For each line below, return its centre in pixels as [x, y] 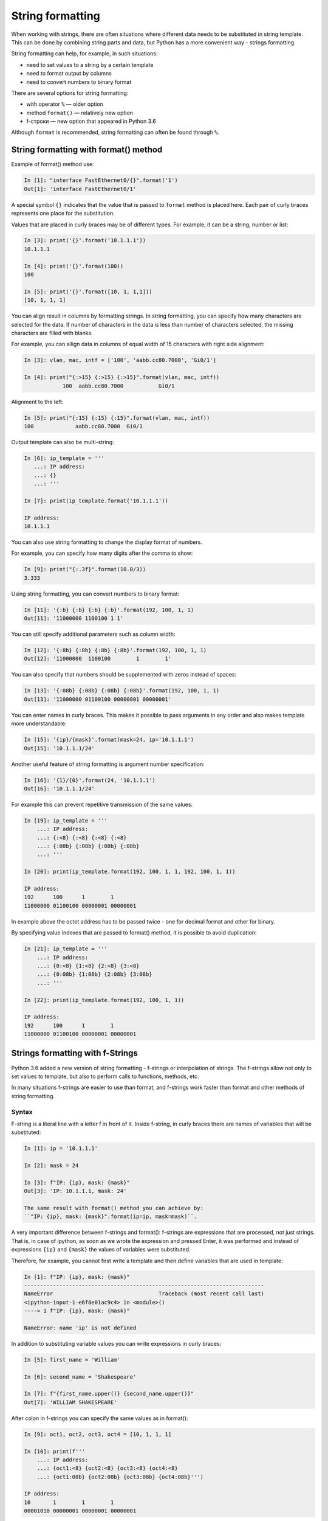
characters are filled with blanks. [52, 333]
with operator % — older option [65, 104]
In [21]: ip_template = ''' [66, 949]
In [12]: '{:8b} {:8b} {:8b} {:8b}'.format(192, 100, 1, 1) [115, 650]
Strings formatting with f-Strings [74, 1053]
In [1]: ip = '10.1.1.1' [61, 1149]
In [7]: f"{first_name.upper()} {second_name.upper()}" [109, 1394]
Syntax [22, 1112]
